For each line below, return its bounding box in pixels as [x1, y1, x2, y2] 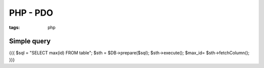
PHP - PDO [9, 7, 53, 18]
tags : [9, 24, 20, 30]
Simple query [9, 37, 51, 45]
